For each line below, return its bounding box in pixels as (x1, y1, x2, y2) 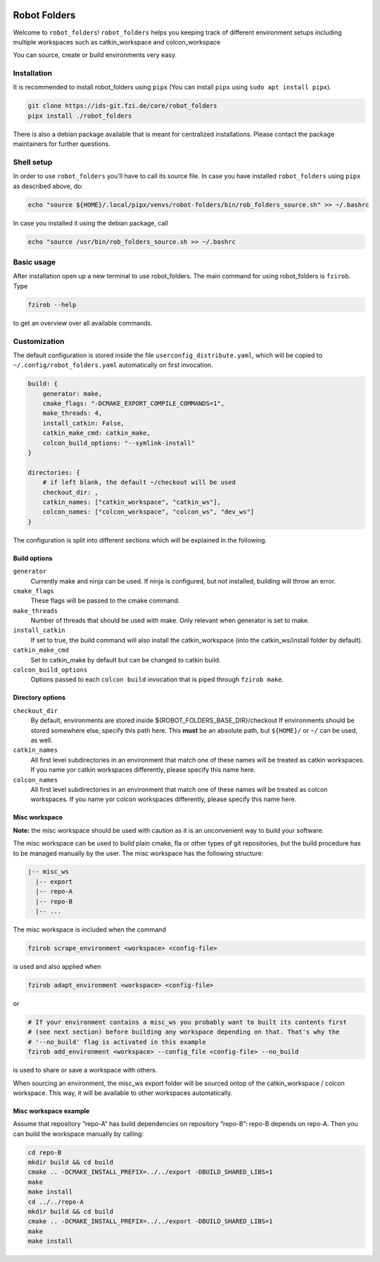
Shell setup (13, 157, 53, 167)
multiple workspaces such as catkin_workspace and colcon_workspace (13, 37, 221, 46)
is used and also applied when (13, 963, 101, 970)
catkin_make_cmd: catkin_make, (42, 429, 151, 437)
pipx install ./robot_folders (27, 111, 132, 120)
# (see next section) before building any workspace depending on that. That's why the (27, 1028, 340, 1036)
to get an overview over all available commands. (13, 318, 153, 327)
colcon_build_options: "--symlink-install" (42, 439, 195, 447)
